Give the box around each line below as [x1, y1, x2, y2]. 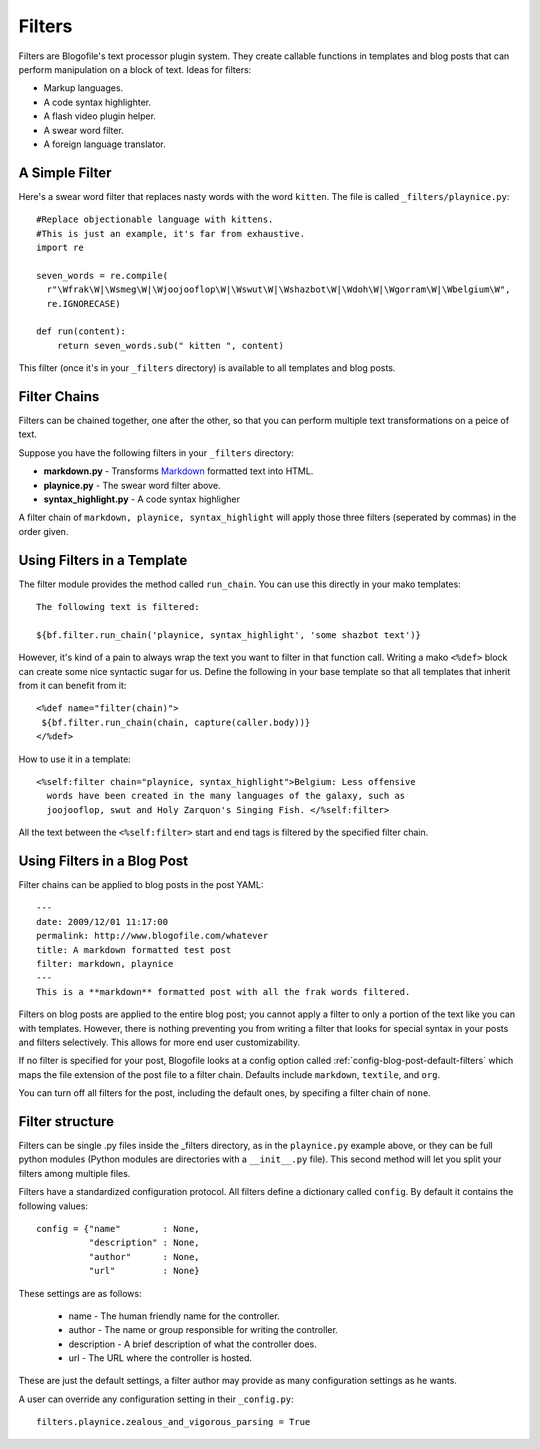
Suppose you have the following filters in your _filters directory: [18, 446, 295, 459]
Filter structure [18, 1113, 115, 1130]
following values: [18, 1200, 89, 1212]
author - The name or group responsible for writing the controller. [68, 1324, 339, 1336]
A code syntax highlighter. [43, 96, 152, 108]
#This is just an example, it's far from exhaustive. [36, 228, 305, 239]
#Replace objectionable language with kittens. [36, 214, 274, 225]
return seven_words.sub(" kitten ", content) [56, 340, 285, 351]
